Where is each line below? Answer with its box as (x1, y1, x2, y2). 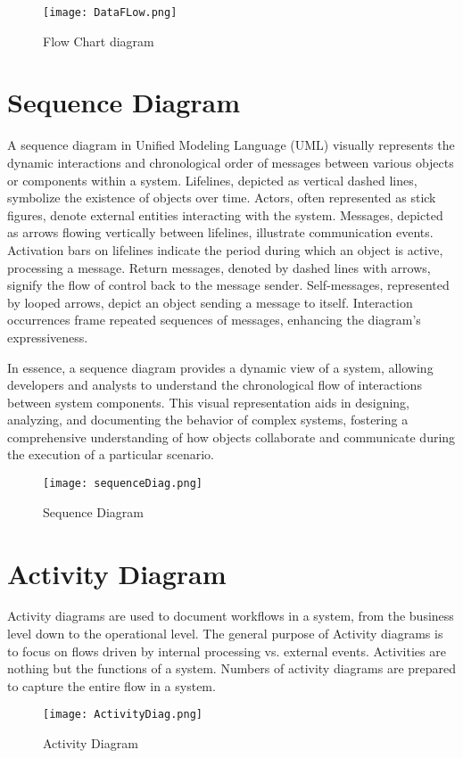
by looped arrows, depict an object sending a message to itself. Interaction (7, 292, 413, 311)
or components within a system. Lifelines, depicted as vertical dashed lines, (7, 170, 418, 189)
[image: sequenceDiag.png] (43, 477, 203, 490)
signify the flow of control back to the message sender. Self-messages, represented (7, 276, 450, 294)
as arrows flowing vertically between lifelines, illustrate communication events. (7, 223, 434, 242)
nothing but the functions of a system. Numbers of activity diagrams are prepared (7, 659, 457, 678)
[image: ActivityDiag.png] (43, 708, 203, 721)
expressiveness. (7, 327, 88, 346)
